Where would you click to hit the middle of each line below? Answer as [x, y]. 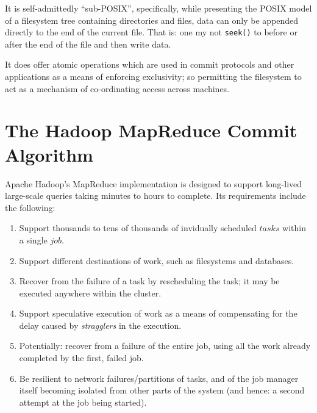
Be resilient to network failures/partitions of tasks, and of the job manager [159, 378]
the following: [30, 207]
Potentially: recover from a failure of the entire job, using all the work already [165, 346]
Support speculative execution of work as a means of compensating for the [158, 313]
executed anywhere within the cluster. [90, 293]
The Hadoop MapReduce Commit [151, 130]
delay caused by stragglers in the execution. [100, 325]
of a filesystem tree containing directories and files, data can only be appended [152, 20]
